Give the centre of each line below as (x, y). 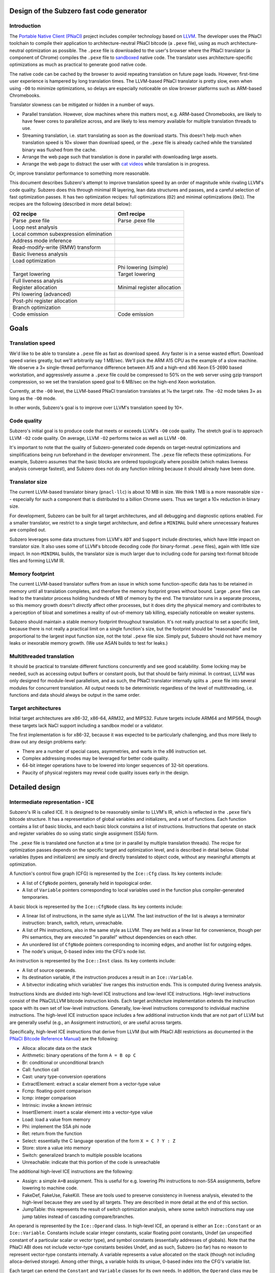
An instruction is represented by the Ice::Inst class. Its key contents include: (92, 961)
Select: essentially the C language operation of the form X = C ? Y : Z (99, 1141)
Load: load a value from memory (56, 1119)
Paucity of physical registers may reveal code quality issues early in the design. (106, 772)
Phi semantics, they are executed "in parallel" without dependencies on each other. (109, 937)
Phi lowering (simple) (143, 267)
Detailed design (35, 787)
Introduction (25, 26)
